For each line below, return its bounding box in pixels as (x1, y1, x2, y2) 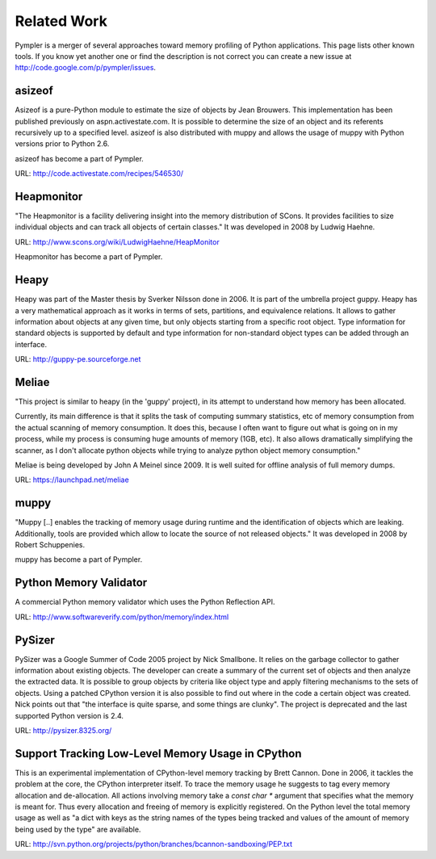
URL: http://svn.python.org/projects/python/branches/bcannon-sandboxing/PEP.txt (15, 840, 293, 849)
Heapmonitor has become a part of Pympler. (15, 252, 163, 262)
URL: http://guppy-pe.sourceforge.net (15, 354, 141, 364)
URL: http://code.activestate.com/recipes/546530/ (15, 169, 184, 178)
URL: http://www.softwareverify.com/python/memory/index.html (15, 612, 229, 622)
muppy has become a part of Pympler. (15, 555, 143, 564)
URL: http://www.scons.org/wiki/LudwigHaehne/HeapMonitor (15, 237, 220, 246)
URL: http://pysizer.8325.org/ (15, 726, 112, 735)
